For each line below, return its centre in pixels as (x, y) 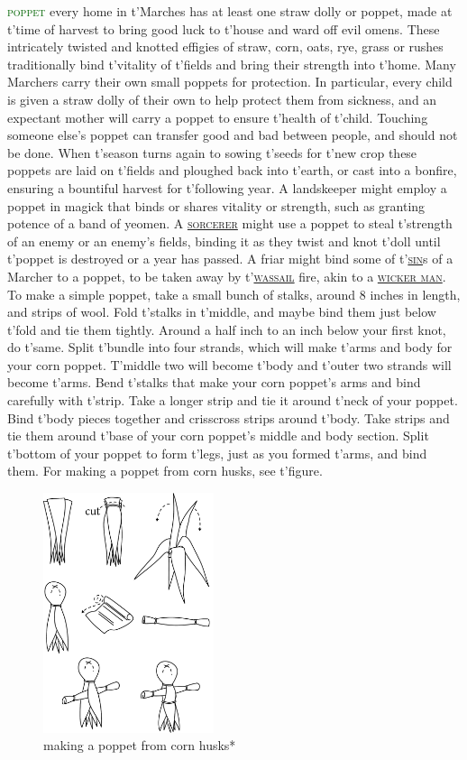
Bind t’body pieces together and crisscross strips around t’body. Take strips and (229, 417)
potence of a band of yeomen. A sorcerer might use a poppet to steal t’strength (230, 223)
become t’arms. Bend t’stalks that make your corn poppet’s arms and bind (214, 382)
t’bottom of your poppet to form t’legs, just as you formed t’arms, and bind (217, 453)
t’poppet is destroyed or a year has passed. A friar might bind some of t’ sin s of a (230, 259)
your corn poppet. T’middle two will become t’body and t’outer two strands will (229, 364)
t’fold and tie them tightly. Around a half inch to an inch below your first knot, (227, 329)
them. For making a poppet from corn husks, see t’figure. (165, 471)
